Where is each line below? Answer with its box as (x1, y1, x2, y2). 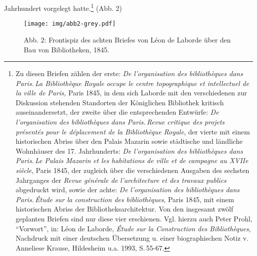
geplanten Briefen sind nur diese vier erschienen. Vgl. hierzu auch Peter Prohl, (15, 213, 253, 223)
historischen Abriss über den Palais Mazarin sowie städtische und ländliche (15, 136, 243, 146)
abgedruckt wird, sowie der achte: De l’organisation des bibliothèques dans (15, 184, 240, 195)
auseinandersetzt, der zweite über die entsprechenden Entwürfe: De (15, 107, 219, 117)
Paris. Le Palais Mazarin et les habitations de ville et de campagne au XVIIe (15, 155, 249, 166)
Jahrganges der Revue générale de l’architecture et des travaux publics (15, 174, 227, 185)
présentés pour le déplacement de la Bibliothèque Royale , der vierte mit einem (15, 126, 250, 136)
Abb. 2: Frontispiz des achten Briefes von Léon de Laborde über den (24, 34, 231, 44)
